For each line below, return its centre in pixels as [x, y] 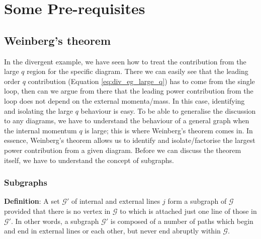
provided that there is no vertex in [57, 211]
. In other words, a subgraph [55, 221]
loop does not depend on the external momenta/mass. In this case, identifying [124, 100]
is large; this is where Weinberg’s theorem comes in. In [169, 130]
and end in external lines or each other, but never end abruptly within [112, 231]
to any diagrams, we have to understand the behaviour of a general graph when [127, 121]
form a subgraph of [197, 201]
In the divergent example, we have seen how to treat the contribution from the [125, 61]
